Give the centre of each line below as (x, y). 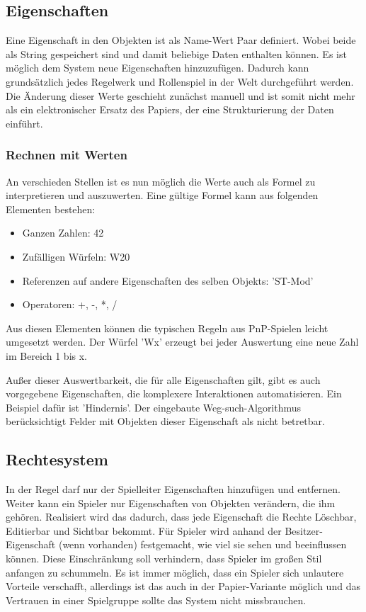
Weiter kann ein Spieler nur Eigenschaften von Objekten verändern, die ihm (171, 503)
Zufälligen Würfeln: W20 (76, 256)
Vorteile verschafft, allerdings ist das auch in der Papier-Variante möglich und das (183, 586)
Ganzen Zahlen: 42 (63, 233)
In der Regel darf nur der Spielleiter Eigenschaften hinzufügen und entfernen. (173, 489)
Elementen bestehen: (51, 209)
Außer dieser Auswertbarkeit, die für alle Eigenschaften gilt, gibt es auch (163, 379)
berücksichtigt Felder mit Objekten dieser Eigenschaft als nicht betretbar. (165, 421)
